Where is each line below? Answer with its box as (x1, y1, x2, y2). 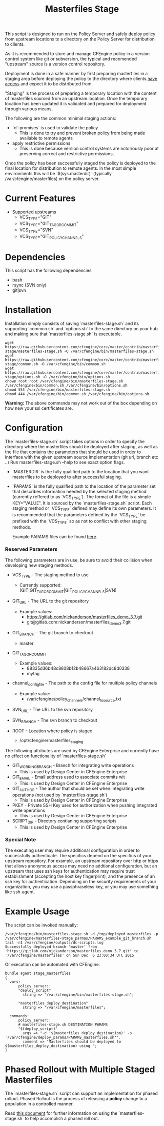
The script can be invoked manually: (5, 922, 78, 928)
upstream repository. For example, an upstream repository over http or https (5, 858, 159, 864)
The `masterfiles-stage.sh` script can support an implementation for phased (5, 1090, 158, 1096)
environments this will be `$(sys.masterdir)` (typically (5, 171, 112, 177)
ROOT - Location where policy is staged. (12, 728, 94, 734)
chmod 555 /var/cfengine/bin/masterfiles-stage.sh (5, 387, 110, 392)
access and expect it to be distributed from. (5, 81, 93, 87)
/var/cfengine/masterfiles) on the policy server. (5, 176, 100, 181)
